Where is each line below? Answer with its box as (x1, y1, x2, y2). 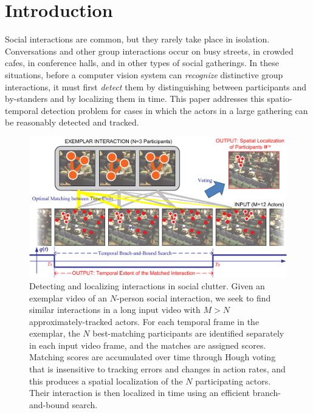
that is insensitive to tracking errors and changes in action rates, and (29, 363, 286, 375)
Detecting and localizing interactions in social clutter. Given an (29, 279, 265, 292)
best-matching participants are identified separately (92, 327, 284, 340)
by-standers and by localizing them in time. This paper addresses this (5, 92, 264, 105)
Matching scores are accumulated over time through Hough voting (29, 351, 276, 363)
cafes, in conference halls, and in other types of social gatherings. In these (5, 56, 279, 69)
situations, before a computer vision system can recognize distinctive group (5, 68, 283, 81)
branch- (252, 386, 281, 399)
